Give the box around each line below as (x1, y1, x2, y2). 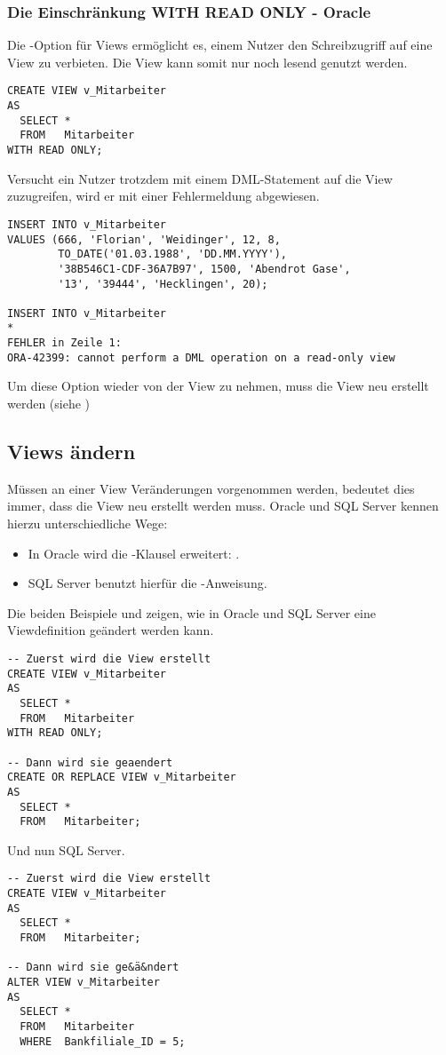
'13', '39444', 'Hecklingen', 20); (58, 277, 268, 290)
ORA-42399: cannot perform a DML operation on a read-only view (7, 351, 395, 364)
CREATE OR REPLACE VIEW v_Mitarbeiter (7, 771, 236, 784)
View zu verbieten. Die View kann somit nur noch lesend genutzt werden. (7, 52, 408, 71)
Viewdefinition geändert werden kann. (7, 621, 214, 639)
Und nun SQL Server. (7, 840, 125, 859)
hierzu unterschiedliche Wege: (7, 514, 168, 533)
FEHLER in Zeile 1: (7, 337, 122, 350)
